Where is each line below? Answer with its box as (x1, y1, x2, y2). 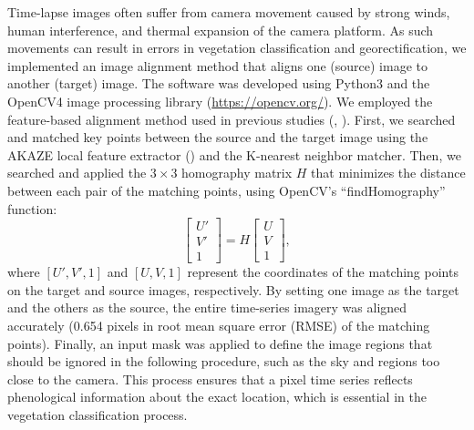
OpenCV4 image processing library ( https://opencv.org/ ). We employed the (7, 91, 433, 110)
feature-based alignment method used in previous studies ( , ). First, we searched (7, 109, 456, 128)
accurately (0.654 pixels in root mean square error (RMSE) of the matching (7, 316, 430, 334)
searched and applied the (7, 163, 147, 182)
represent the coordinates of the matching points (187, 262, 459, 282)
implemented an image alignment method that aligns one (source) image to (7, 56, 428, 75)
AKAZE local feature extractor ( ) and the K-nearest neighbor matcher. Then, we (7, 145, 461, 164)
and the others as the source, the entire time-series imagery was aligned (7, 298, 407, 317)
